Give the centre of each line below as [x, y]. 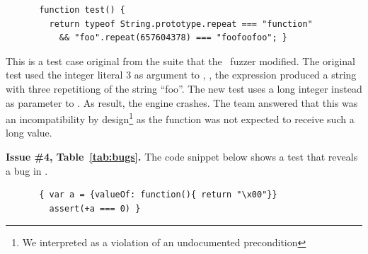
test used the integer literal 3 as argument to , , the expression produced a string [181, 75]
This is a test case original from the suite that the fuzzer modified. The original [181, 60]
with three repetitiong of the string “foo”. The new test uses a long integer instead [184, 88]
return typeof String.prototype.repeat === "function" [181, 24]
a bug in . [27, 170]
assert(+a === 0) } [95, 208]
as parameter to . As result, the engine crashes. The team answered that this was [182, 102]
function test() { [82, 10]
